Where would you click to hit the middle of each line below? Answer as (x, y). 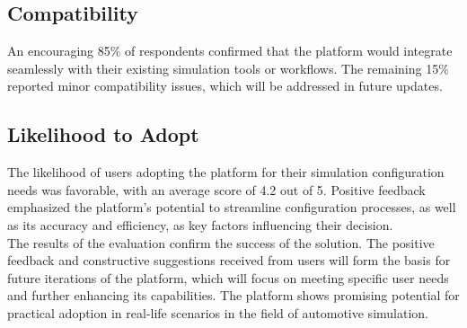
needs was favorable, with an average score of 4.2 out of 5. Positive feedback (216, 189)
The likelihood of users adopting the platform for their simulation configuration (226, 172)
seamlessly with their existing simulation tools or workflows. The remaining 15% (228, 68)
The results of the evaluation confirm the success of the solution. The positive (221, 242)
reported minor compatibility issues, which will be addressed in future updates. (225, 86)
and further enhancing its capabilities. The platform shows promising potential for (233, 295)
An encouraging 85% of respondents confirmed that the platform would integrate (230, 51)
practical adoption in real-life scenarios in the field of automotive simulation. (218, 312)
